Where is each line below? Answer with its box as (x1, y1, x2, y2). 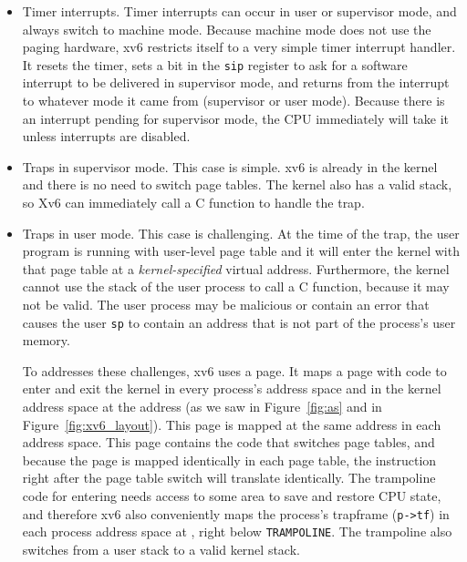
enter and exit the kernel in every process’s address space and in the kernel (22, 379, 441, 398)
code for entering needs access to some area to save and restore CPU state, (22, 485, 441, 505)
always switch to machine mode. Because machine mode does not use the (22, 19, 431, 38)
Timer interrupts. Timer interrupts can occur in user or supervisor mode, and (22, 2, 457, 20)
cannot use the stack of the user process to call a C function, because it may (22, 277, 450, 296)
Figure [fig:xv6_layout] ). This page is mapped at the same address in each (22, 414, 441, 434)
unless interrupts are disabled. (22, 127, 191, 146)
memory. (22, 331, 70, 350)
